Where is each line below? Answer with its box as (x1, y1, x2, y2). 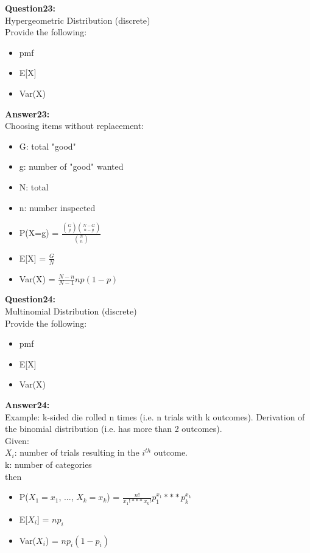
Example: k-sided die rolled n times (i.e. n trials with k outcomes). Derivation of (5, 410, 305, 423)
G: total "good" (19, 139, 76, 152)
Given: (5, 434, 29, 447)
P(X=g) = (19, 226, 59, 239)
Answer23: (5, 107, 50, 120)
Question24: (5, 293, 56, 305)
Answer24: (5, 398, 50, 411)
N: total (19, 180, 49, 193)
